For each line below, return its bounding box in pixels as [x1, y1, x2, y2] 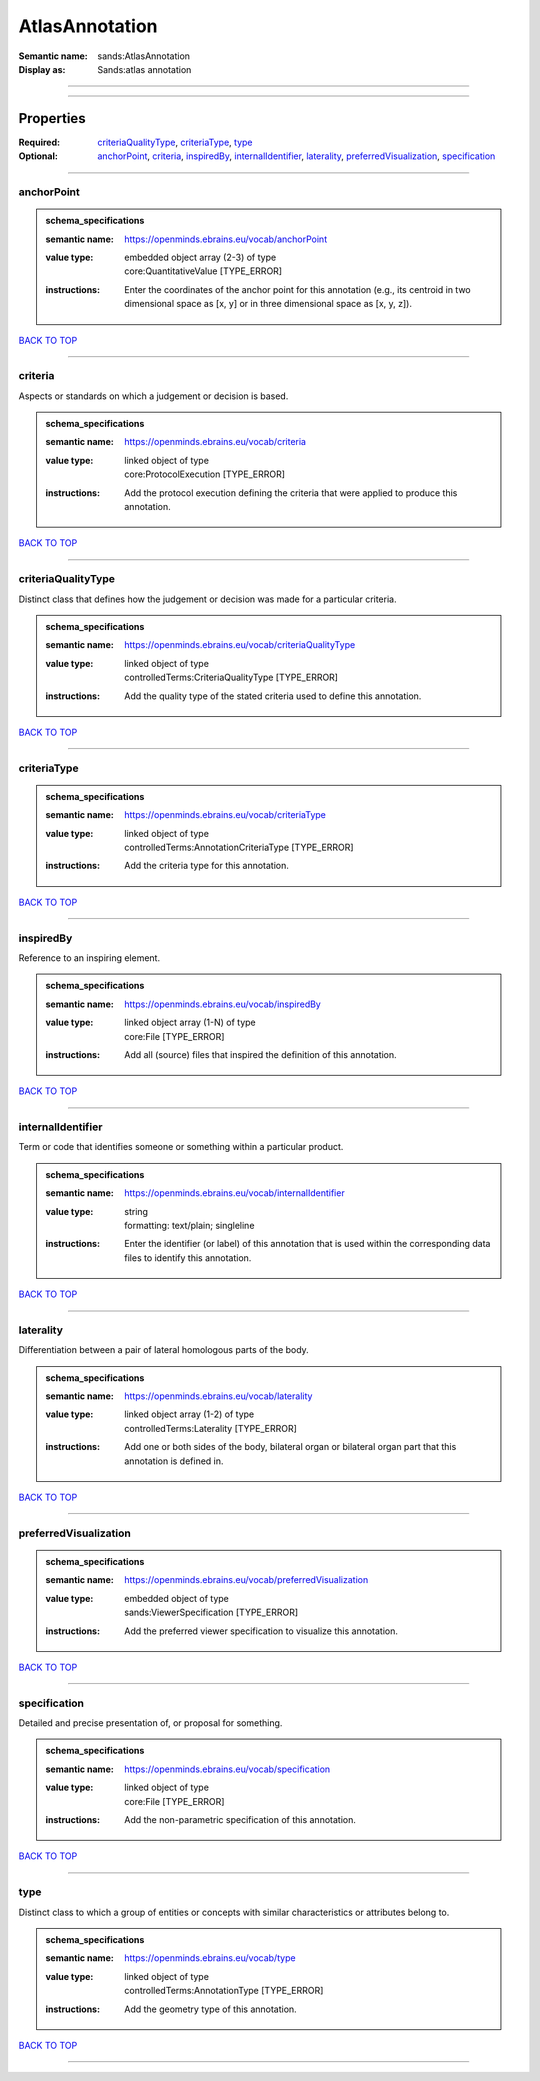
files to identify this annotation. [124, 1251, 252, 1264]
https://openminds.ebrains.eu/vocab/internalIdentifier [124, 1187, 345, 1199]
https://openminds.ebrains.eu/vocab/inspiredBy [124, 998, 322, 1010]
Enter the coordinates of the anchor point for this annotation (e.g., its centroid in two [124, 283, 471, 295]
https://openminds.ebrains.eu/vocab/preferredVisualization [124, 1574, 369, 1586]
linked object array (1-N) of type [124, 1016, 257, 1029]
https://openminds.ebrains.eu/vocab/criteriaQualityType [124, 639, 356, 651]
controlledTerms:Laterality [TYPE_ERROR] [124, 1422, 297, 1434]
